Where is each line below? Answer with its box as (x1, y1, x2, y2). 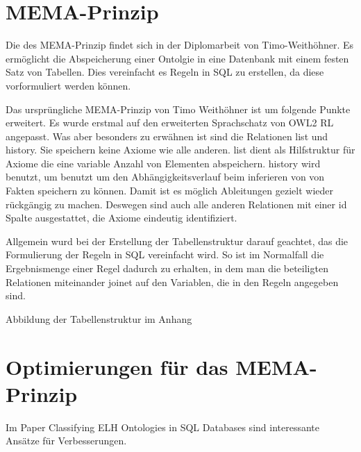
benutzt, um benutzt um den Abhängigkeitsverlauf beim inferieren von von (6, 169, 325, 184)
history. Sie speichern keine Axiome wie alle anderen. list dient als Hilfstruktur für (6, 142, 355, 157)
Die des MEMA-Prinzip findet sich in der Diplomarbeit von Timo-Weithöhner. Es (6, 37, 354, 52)
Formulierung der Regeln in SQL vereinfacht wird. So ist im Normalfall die (6, 247, 324, 262)
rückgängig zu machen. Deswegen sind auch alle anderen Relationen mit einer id (6, 196, 347, 211)
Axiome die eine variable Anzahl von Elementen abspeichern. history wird (6, 156, 321, 170)
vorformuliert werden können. (6, 78, 131, 92)
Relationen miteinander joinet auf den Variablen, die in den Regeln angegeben (6, 274, 339, 289)
